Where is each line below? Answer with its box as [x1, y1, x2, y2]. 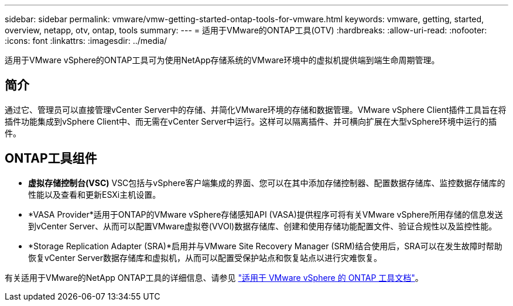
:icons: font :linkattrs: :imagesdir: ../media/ [5, 36, 167, 46]
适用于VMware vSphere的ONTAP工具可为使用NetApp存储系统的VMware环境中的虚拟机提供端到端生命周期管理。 [5, 55, 440, 65]
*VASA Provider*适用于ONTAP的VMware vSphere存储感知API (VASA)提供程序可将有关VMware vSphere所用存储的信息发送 [28, 209, 503, 219]
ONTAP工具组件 [5, 151, 97, 166]
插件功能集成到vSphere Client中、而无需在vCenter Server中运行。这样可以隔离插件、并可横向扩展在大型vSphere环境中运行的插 [5, 116, 497, 126]
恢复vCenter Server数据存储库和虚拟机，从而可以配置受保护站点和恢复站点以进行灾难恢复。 [28, 252, 382, 263]
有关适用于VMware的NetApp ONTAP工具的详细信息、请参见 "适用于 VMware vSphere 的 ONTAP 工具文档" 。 [5, 272, 423, 283]
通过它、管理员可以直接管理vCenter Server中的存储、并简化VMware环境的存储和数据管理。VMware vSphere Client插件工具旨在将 [5, 104, 507, 115]
